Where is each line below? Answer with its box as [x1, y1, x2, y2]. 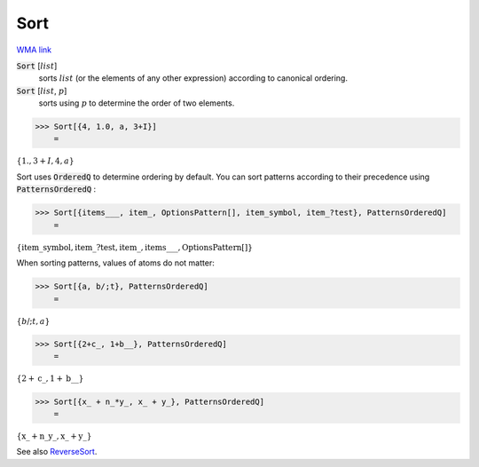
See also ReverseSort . [16, 447, 98, 457]
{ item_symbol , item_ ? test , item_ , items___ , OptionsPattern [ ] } [16, 242, 253, 252]
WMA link [16, 44, 52, 55]
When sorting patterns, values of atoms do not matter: [16, 257, 215, 268]
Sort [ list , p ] [16, 85, 67, 96]
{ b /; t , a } [16, 316, 51, 326]
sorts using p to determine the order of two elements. [38, 98, 235, 108]
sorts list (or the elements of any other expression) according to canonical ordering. [38, 73, 348, 83]
